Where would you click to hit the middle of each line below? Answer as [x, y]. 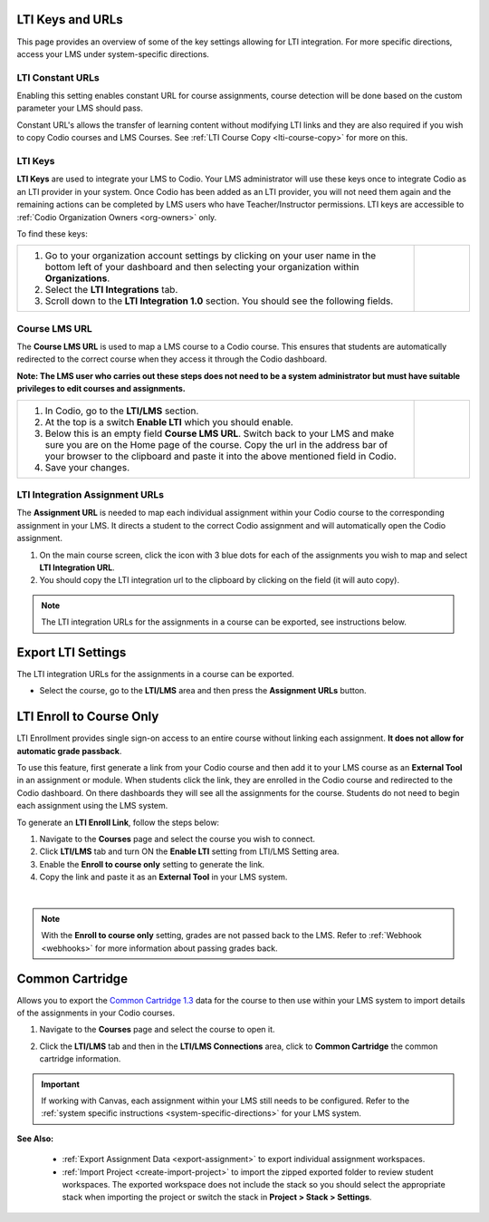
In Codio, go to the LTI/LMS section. [122, 411]
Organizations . [77, 278]
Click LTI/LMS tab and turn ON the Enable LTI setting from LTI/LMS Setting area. [189, 851]
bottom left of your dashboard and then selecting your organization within [202, 267]
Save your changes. [87, 467]
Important [61, 1084]
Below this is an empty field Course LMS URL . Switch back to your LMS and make [220, 433]
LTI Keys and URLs [70, 19]
